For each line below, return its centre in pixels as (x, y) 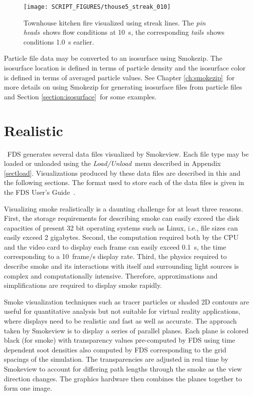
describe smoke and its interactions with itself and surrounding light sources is (122, 266)
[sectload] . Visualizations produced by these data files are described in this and (122, 173)
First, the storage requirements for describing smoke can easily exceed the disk (122, 218)
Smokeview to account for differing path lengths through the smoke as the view (123, 369)
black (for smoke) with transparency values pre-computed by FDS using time (120, 340)
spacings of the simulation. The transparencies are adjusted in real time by (116, 359)
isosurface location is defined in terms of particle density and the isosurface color (125, 68)
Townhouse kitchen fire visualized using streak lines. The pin (115, 22)
